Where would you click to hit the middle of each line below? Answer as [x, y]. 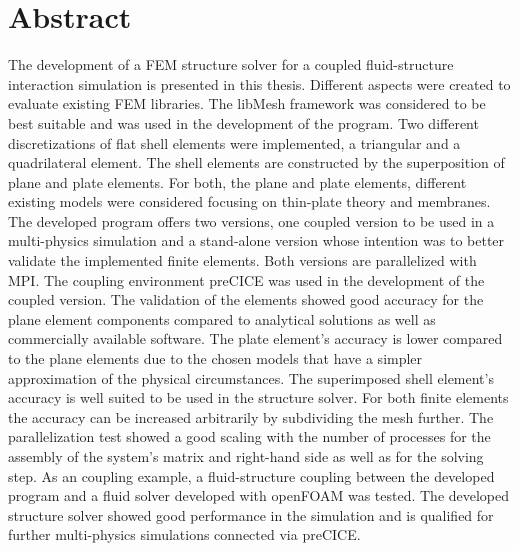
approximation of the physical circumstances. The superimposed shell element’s [251, 377]
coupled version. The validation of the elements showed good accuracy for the [246, 299]
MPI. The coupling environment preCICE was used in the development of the [246, 279]
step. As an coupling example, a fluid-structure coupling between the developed [251, 475]
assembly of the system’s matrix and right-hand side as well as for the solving [246, 456]
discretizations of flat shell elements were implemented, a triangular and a [234, 142]
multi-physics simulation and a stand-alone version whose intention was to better [256, 240]
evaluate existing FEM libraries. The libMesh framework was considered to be [247, 103]
